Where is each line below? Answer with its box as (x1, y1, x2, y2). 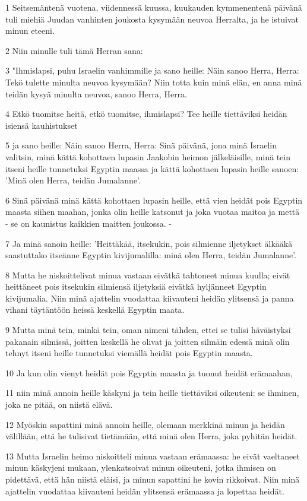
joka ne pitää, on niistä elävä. (5, 398, 113, 411)
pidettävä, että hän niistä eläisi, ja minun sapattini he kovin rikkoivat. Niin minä (5, 473, 300, 485)
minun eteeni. (5, 24, 55, 37)
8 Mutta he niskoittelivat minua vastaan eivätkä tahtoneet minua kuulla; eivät (5, 268, 290, 281)
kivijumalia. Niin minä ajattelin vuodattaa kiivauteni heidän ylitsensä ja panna (5, 291, 294, 304)
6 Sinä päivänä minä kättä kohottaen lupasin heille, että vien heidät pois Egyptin (5, 194, 303, 206)
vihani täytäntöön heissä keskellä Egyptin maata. (5, 303, 185, 316)
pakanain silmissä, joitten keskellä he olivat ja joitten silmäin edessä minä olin (5, 335, 290, 347)
